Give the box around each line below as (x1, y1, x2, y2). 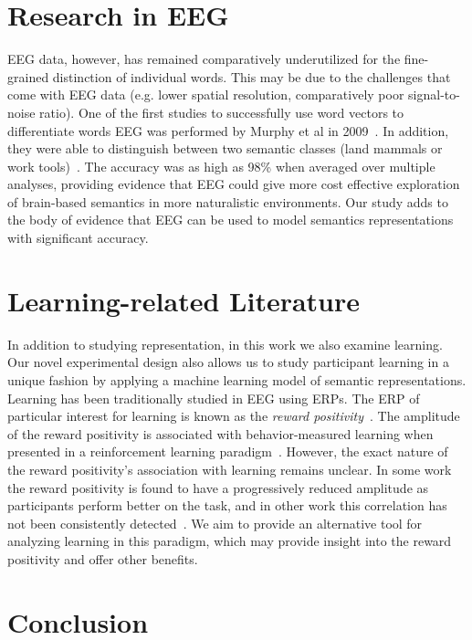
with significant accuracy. (7, 228, 149, 247)
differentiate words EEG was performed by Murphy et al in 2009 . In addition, (7, 121, 449, 140)
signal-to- (408, 85, 460, 104)
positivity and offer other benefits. (7, 549, 198, 568)
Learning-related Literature (7, 281, 361, 319)
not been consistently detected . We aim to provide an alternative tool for (7, 513, 423, 532)
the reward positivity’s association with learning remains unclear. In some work (7, 459, 452, 478)
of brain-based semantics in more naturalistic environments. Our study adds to (7, 192, 448, 211)
